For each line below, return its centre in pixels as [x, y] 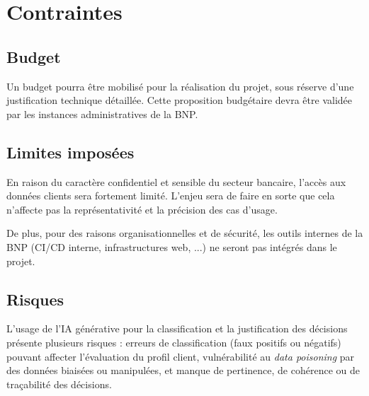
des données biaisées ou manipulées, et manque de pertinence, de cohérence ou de [183, 370]
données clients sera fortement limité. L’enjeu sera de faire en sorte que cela [171, 196]
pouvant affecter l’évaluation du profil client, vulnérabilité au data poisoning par [181, 356]
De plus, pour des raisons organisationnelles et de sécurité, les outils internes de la [185, 233]
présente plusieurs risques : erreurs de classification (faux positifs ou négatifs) [174, 342]
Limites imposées [70, 152]
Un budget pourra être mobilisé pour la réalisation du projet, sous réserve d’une [180, 86]
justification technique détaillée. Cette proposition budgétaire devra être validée [179, 100]
